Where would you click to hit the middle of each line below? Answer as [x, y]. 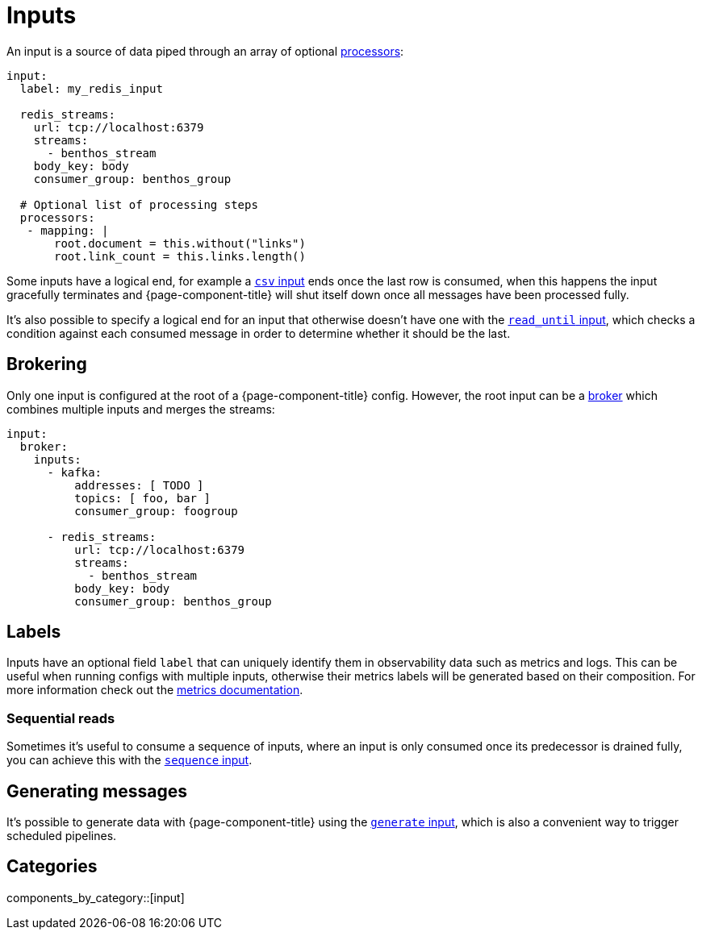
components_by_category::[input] [96, 897]
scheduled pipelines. [62, 836]
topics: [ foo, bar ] [142, 498]
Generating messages [97, 791]
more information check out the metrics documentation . [155, 690]
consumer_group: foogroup [156, 511]
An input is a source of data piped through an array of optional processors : [205, 51]
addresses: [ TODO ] [139, 485]
